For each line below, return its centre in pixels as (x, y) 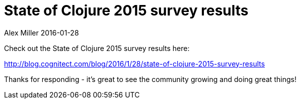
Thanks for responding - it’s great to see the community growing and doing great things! (150, 79)
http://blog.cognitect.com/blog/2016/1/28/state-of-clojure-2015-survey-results (135, 63)
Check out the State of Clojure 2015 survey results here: (97, 48)
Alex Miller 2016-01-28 (42, 32)
